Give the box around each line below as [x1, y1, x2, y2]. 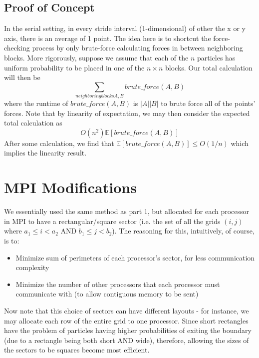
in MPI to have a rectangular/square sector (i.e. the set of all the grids [4, 215, 221, 226]
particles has [197, 52, 236, 62]
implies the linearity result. [4, 147, 87, 158]
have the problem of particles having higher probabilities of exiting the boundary [4, 325, 252, 335]
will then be [4, 72, 40, 82]
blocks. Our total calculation [165, 62, 253, 72]
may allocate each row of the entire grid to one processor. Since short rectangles [4, 315, 249, 325]
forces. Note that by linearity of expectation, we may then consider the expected [4, 107, 250, 118]
